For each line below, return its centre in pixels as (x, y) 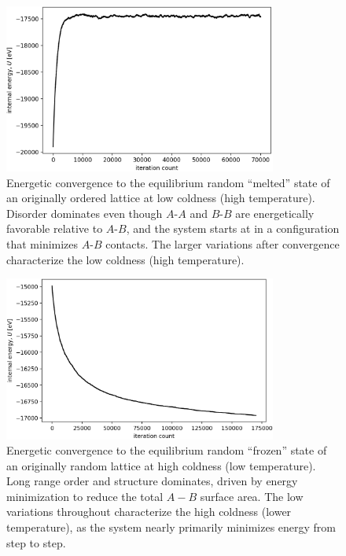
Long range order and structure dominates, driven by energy (152, 481)
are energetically (275, 213)
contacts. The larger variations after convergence (223, 243)
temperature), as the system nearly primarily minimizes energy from (171, 527)
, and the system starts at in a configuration (233, 228)
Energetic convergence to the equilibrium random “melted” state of (168, 182)
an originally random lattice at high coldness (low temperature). (161, 465)
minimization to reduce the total (85, 496)
